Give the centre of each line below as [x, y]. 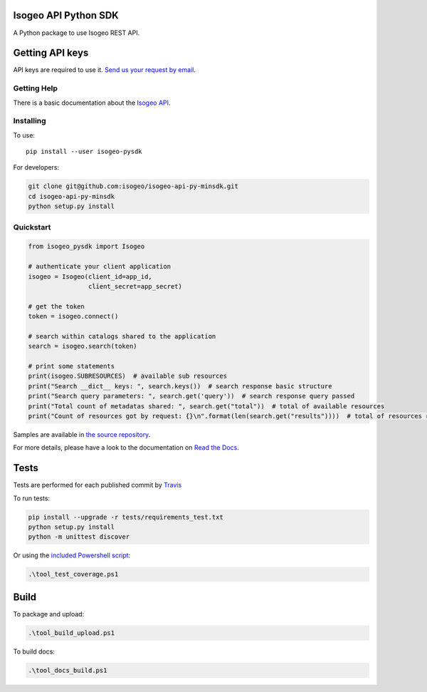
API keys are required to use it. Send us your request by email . [104, 70]
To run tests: [31, 498]
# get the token [57, 306]
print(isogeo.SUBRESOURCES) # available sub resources [128, 376]
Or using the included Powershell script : [72, 555]
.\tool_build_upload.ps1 [72, 633]
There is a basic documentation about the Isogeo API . [92, 103]
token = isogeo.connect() [73, 316]
